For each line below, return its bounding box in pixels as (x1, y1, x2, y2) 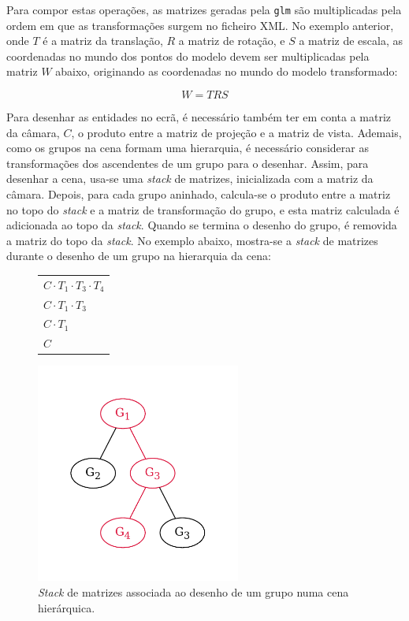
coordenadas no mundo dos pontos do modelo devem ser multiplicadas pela (6, 47, 370, 64)
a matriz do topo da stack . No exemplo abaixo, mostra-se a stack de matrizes (6, 232, 378, 248)
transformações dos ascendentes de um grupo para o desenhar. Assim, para (6, 154, 369, 171)
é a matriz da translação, (43, 32, 163, 49)
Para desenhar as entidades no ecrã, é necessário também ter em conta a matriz (6, 109, 391, 125)
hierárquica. (38, 599, 95, 615)
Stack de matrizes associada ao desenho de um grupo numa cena (38, 583, 349, 600)
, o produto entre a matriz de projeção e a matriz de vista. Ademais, (71, 124, 402, 140)
